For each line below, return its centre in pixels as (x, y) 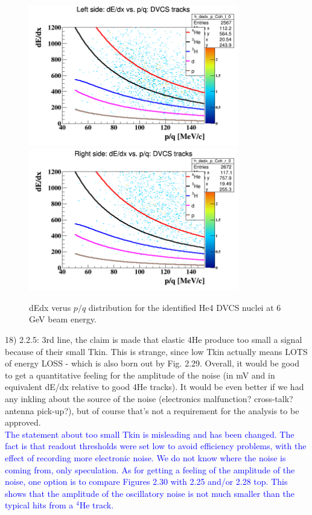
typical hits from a (39, 505)
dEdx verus (50, 307)
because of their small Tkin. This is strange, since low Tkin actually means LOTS (156, 351)
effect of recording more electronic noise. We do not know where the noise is (145, 457)
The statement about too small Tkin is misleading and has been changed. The (150, 434)
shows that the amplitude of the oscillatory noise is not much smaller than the (150, 493)
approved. (23, 422)
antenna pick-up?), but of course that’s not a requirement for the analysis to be (152, 410)
